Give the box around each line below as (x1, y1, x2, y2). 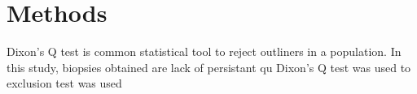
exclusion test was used (7, 75, 122, 92)
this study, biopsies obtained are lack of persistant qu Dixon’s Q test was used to (7, 58, 411, 75)
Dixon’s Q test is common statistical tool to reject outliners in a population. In (7, 43, 402, 60)
